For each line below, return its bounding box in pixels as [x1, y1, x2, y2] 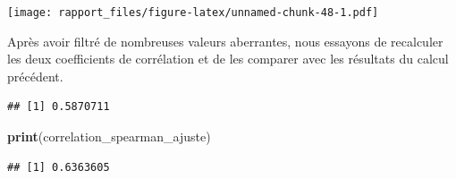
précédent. [7, 66, 63, 85]
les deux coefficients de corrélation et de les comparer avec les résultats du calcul [7, 49, 449, 68]
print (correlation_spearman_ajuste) [7, 127, 211, 146]
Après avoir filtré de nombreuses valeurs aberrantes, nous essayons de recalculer [7, 31, 443, 50]
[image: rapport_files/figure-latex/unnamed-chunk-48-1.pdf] [7, 6, 379, 19]
